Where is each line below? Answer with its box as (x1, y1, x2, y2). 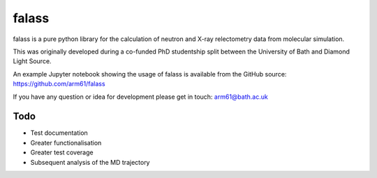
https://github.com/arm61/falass (13, 80, 105, 88)
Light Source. (13, 57, 52, 65)
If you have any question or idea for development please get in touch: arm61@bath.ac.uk (13, 92, 268, 101)
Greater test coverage (30, 148, 94, 156)
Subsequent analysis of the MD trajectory (30, 158, 150, 166)
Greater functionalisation (30, 138, 102, 147)
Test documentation (30, 129, 89, 137)
